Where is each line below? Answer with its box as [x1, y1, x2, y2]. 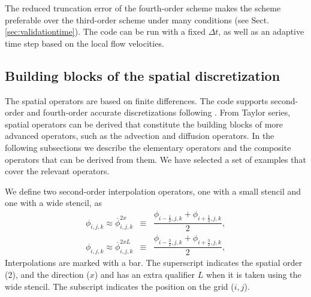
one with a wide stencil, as [5, 196, 102, 209]
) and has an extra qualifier [94, 268, 195, 280]
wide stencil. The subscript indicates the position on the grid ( [5, 280, 234, 292]
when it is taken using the [206, 268, 301, 280]
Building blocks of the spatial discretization [5, 66, 280, 84]
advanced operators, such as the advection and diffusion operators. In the [5, 129, 274, 142]
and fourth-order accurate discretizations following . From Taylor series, [26, 106, 291, 119]
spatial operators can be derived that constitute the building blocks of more [5, 117, 283, 130]
